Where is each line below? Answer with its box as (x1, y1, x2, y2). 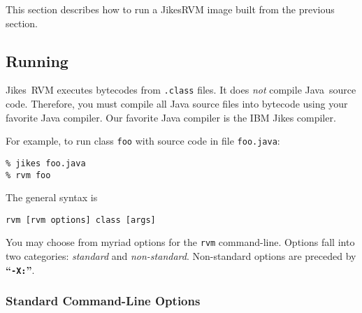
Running (6, 50, 68, 71)
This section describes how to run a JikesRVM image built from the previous (6, 2, 335, 16)
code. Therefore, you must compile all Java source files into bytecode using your (6, 96, 348, 111)
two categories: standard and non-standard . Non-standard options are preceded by (6, 249, 356, 263)
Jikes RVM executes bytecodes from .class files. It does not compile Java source (6, 82, 356, 97)
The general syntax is (6, 190, 98, 205)
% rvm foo (6, 170, 51, 180)
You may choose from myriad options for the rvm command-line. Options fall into (6, 235, 355, 249)
